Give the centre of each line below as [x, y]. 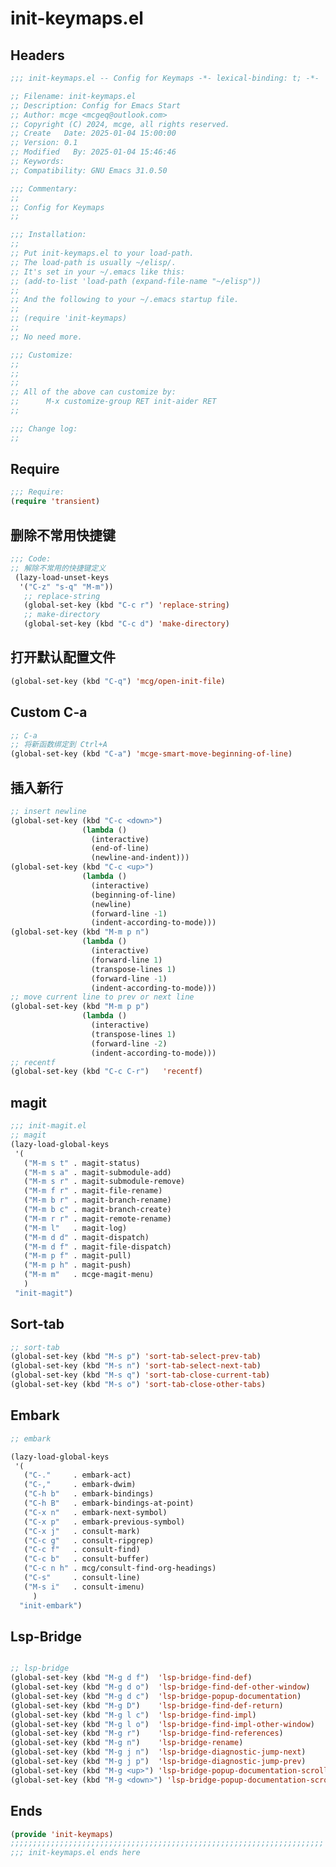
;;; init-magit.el [48, 1126]
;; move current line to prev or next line [102, 997]
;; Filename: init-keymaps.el [73, 96]
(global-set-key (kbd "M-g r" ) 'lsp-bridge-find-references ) [147, 1733]
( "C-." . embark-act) [77, 1475]
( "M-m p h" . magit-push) [77, 1265]
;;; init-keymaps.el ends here [75, 1853]
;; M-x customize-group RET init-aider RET [113, 402]
